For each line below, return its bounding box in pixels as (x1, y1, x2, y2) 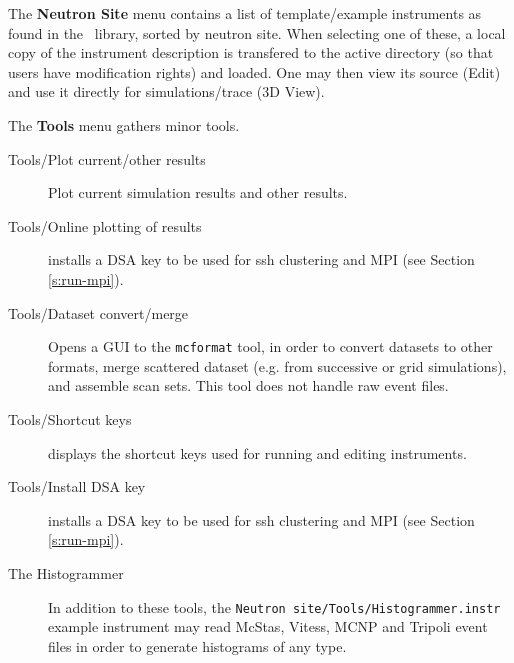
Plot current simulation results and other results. (48, 182, 348, 203)
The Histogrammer (8, 562, 124, 583)
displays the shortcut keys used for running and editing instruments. (48, 442, 467, 463)
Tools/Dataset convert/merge (8, 302, 189, 323)
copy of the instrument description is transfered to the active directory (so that (8, 42, 494, 63)
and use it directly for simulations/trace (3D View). (8, 81, 325, 102)
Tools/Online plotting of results (8, 215, 202, 236)
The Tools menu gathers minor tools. (8, 114, 240, 135)
